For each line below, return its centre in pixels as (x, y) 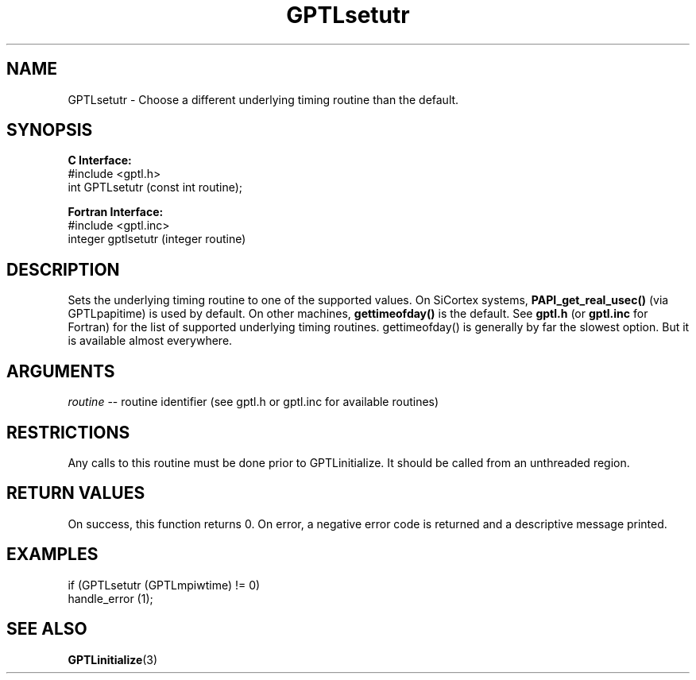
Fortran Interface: (116, 212)
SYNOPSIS (50, 130)
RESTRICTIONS (68, 432)
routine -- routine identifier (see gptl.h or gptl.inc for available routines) (253, 402)
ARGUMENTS (61, 371)
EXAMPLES (52, 554)
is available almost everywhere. (150, 341)
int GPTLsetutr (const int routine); (155, 187)
